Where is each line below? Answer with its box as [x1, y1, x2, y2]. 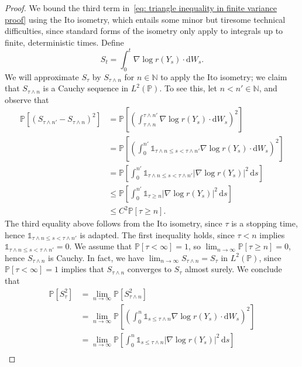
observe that [5, 93, 49, 105]
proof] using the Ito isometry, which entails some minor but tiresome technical [5, 13, 286, 25]
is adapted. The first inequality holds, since [80, 228, 235, 241]
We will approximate [5, 70, 79, 83]
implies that [61, 263, 104, 275]
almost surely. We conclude [184, 263, 282, 275]
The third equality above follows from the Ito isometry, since [5, 217, 222, 229]
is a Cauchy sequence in [43, 82, 129, 94]
